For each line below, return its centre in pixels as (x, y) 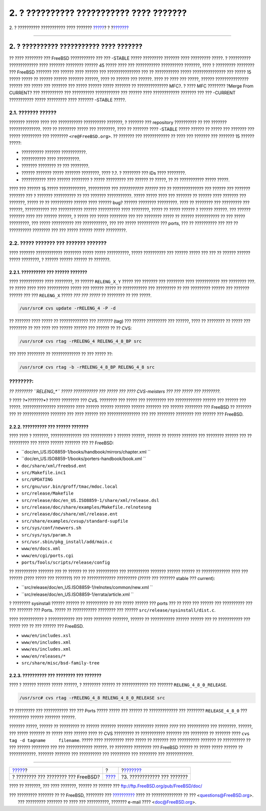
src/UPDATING (37, 480)
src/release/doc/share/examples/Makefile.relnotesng (86, 507)
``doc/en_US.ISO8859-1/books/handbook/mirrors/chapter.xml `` (86, 452)
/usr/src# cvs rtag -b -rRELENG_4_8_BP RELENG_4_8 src (87, 367)
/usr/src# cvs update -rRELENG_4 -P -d (67, 308)
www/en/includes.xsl (46, 635)
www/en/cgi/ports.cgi (48, 556)
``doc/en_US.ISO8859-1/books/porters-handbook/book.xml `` (84, 459)
